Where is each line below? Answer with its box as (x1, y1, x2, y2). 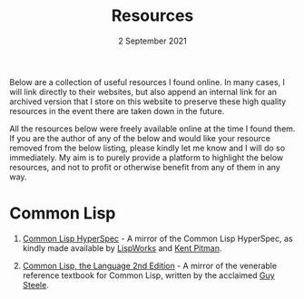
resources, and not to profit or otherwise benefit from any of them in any (9, 161, 281, 172)
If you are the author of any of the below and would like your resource (9, 132, 270, 143)
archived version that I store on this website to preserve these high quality (9, 96, 287, 107)
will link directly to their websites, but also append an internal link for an (9, 86, 278, 97)
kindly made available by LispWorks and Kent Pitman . (22, 242, 222, 254)
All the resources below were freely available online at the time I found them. (9, 123, 296, 134)
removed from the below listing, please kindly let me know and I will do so (9, 142, 286, 153)
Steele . (22, 279, 50, 290)
